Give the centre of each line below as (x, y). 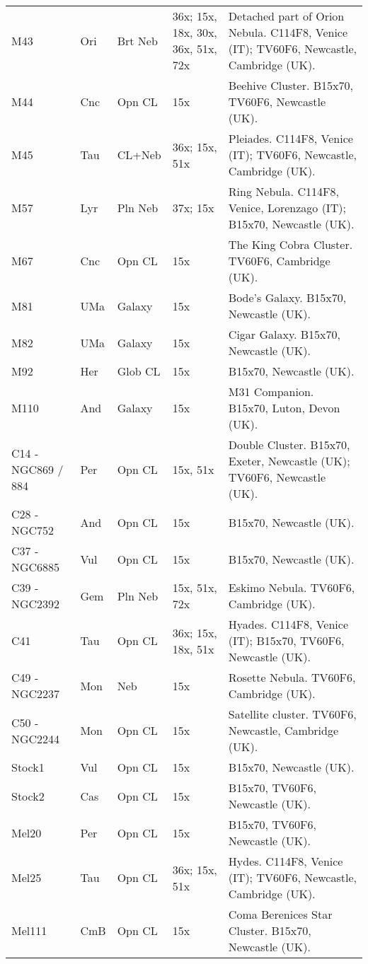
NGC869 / (38, 469)
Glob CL (139, 371)
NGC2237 (36, 693)
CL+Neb (139, 155)
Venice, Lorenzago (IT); (287, 208)
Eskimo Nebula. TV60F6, (292, 587)
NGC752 (33, 530)
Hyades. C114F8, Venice (288, 624)
